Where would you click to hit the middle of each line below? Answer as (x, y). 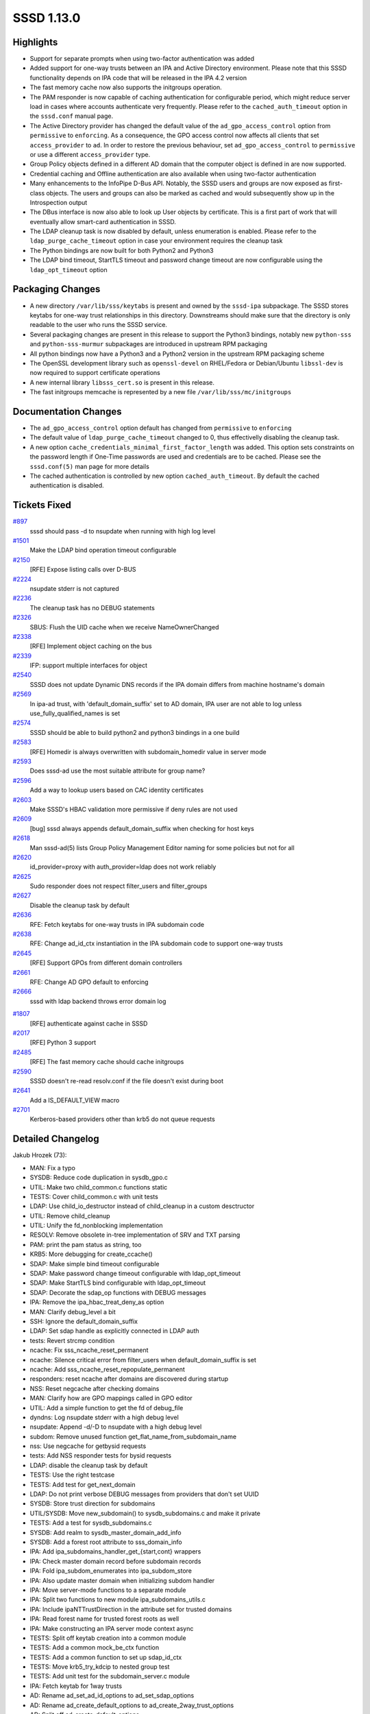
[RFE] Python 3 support (63, 1043)
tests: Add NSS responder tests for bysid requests (100, 1456)
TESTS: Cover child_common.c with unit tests (94, 1196)
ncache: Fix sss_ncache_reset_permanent (89, 1350)
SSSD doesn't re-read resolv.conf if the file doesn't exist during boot (127, 1081)
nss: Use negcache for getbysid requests (88, 1446)
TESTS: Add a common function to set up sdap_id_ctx (106, 1657)
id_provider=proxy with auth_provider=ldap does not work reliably (123, 867)
